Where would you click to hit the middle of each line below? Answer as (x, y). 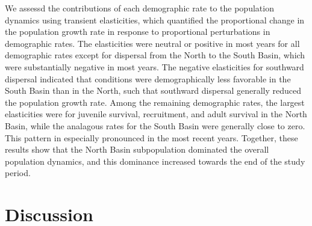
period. (18, 173)
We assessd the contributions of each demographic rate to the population (139, 8)
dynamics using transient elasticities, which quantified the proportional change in (155, 20)
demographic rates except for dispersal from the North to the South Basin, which (155, 55)
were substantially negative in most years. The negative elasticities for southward (154, 66)
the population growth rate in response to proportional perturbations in (138, 32)
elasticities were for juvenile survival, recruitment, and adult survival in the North (156, 114)
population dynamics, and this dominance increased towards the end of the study (155, 161)
